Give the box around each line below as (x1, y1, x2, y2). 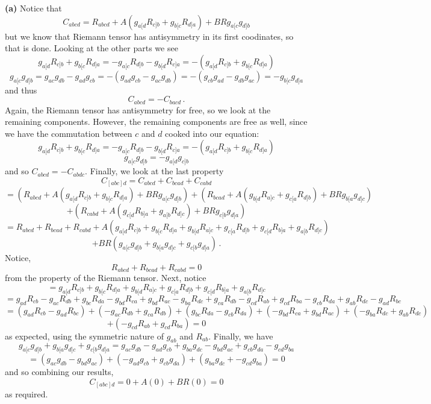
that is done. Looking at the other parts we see (5, 42, 178, 54)
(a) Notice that (5, 2, 62, 14)
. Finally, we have (208, 329, 273, 342)
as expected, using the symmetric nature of (5, 329, 164, 342)
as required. (5, 388, 48, 400)
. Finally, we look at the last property (85, 165, 224, 177)
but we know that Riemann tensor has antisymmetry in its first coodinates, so (5, 30, 294, 42)
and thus (5, 83, 37, 96)
